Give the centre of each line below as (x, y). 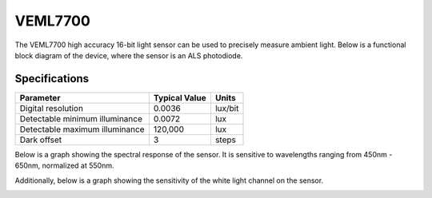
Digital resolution (52, 108)
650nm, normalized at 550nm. (64, 166)
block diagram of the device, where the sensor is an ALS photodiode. (129, 55)
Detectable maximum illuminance (82, 129)
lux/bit (227, 108)
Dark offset (41, 140)
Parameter (40, 97)
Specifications (52, 79)
